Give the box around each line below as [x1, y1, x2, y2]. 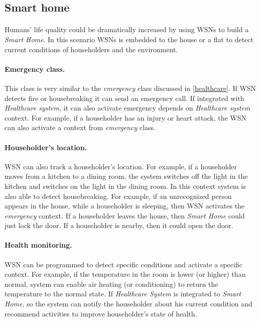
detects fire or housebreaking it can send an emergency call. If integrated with [5, 92, 244, 103]
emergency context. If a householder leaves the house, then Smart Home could [5, 210, 245, 221]
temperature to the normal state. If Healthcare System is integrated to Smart [5, 288, 241, 299]
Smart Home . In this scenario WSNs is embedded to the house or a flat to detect [5, 34, 253, 44]
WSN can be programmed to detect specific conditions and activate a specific [5, 259, 242, 269]
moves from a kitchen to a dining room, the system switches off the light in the [5, 171, 248, 181]
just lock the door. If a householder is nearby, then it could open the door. [5, 220, 233, 231]
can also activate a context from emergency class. [5, 122, 156, 133]
